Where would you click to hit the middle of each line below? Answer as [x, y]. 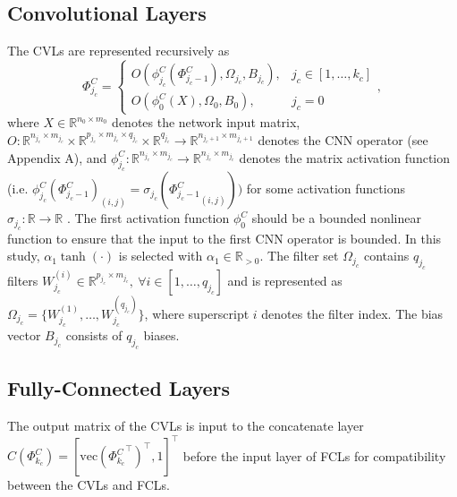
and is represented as [285, 281]
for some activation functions [326, 189]
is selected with [161, 256]
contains [387, 256]
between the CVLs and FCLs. [89, 485]
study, [24, 256]
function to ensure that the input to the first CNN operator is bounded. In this [224, 238]
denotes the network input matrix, [206, 122]
